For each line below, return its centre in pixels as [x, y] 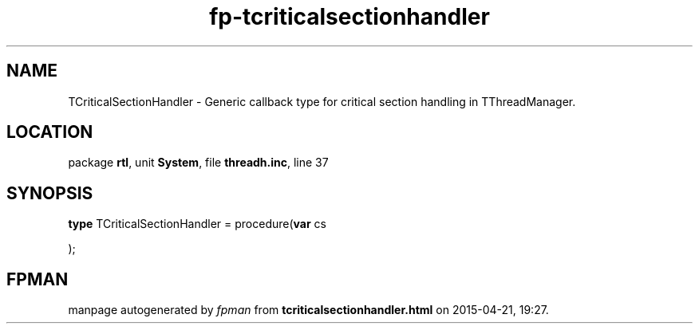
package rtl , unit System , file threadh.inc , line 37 [198, 163]
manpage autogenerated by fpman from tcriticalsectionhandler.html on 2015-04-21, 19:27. [308, 310]
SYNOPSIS [50, 193]
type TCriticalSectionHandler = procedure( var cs [197, 224]
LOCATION [50, 132]
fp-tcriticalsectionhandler [349, 17]
